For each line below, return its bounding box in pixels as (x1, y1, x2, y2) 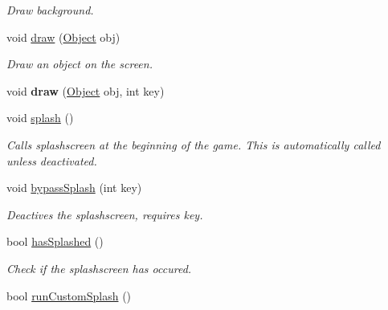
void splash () (6, 109, 74, 126)
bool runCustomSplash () (6, 287, 132, 304)
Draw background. (6, 2, 94, 18)
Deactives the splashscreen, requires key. (6, 206, 203, 222)
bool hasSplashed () (6, 233, 104, 250)
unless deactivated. (6, 152, 97, 169)
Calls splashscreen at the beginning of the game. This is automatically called (6, 136, 381, 153)
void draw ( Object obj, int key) (6, 82, 165, 99)
